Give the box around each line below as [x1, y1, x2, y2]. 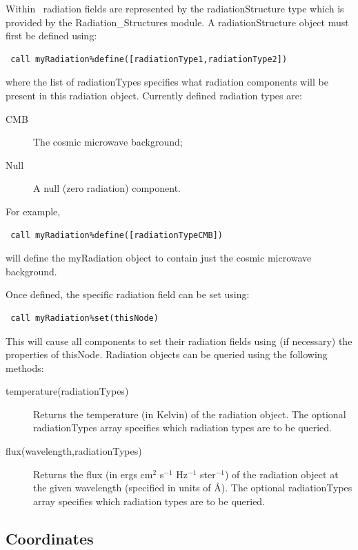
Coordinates [6, 527, 94, 549]
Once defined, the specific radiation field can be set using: [6, 287, 250, 302]
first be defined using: [6, 28, 97, 43]
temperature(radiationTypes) [6, 384, 129, 398]
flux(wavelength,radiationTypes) [6, 444, 142, 458]
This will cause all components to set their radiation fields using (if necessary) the [6, 333, 352, 348]
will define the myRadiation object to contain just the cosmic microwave [6, 251, 312, 265]
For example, [6, 204, 61, 218]
